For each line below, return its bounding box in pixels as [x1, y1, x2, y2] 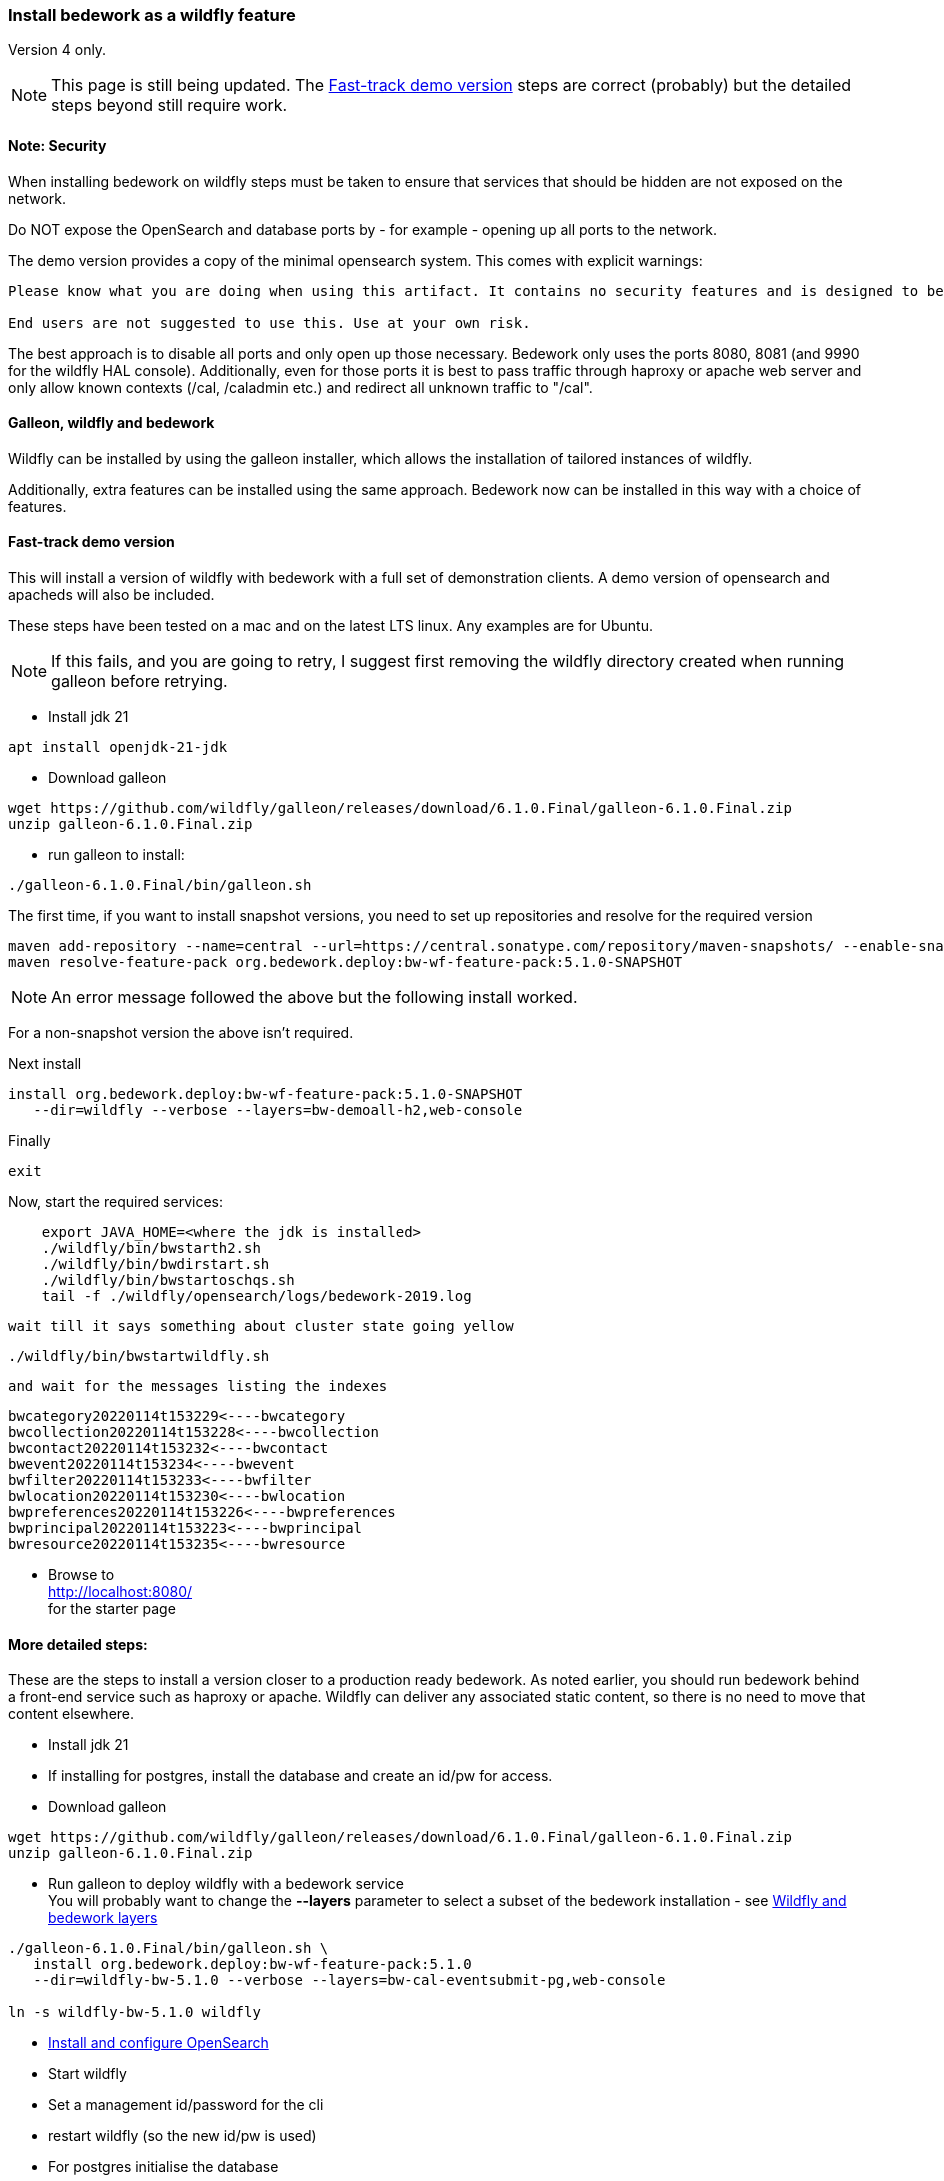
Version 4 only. [8, 41, 107, 59]
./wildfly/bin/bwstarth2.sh [41, 1240, 261, 1257]
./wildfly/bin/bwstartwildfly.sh [8, 1348, 270, 1365]
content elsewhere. [8, 1705, 135, 1723]
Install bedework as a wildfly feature [8, 5, 296, 25]
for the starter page [48, 1600, 176, 1618]
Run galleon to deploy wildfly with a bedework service [48, 1875, 404, 1893]
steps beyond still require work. [51, 95, 288, 116]
